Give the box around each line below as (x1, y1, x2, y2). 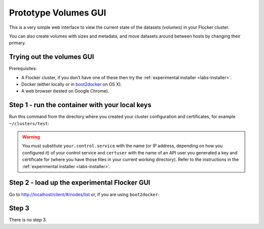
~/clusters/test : (9, 120, 49, 126)
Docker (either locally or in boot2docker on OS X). (21, 81, 122, 87)
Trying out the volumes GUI (9, 53, 94, 61)
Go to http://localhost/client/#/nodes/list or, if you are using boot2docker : (9, 191, 159, 197)
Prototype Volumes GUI (9, 7, 107, 18)
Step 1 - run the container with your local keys (9, 101, 152, 109)
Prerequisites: (9, 66, 37, 72)
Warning (22, 134, 40, 140)
